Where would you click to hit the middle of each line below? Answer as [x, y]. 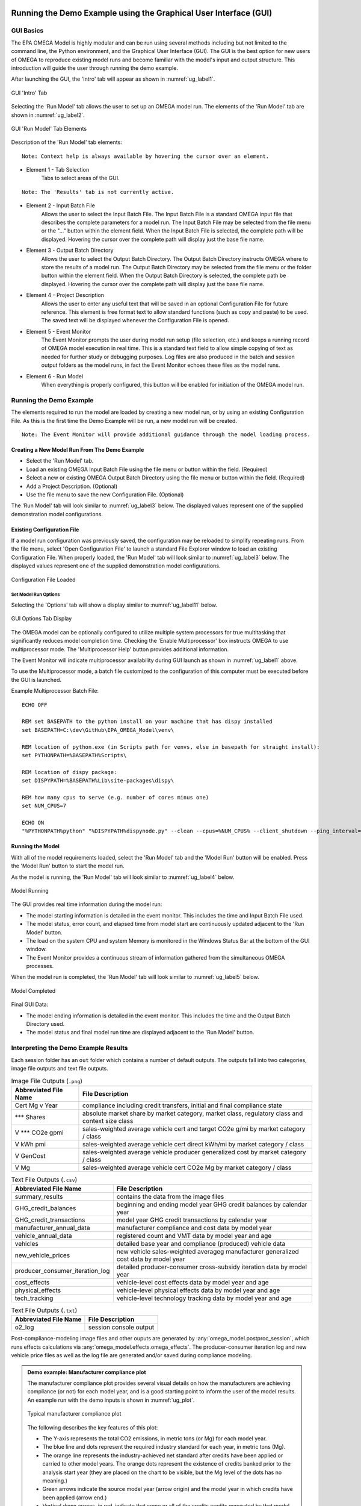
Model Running [30, 890]
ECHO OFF [35, 705]
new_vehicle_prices [42, 1255]
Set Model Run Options [35, 595]
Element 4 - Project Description [65, 295]
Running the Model [35, 846]
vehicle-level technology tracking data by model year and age [204, 1298]
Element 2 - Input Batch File [61, 205]
